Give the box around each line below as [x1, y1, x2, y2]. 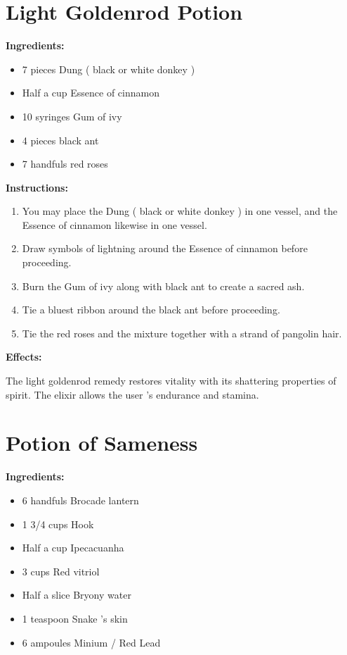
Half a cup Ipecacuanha [22, 540, 124, 555]
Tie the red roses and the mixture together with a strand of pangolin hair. [22, 325, 342, 340]
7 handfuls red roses [22, 156, 108, 171]
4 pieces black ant [22, 132, 99, 147]
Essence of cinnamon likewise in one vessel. [22, 217, 207, 232]
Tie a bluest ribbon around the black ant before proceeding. [22, 302, 280, 317]
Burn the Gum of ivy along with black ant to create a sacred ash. [22, 278, 305, 293]
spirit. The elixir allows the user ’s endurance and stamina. [6, 387, 259, 401]
